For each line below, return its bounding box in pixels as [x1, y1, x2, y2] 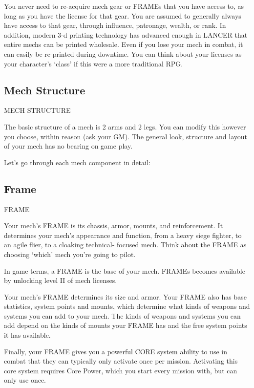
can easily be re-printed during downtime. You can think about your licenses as [4, 48, 242, 59]
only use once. [4, 375, 46, 385]
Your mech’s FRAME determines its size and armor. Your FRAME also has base [4, 291, 247, 302]
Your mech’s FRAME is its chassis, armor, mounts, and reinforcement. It [4, 220, 223, 231]
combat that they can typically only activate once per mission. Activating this [4, 356, 238, 366]
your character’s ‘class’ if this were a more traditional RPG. [4, 58, 183, 68]
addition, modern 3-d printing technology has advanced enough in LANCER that [4, 29, 248, 40]
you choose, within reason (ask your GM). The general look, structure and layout [4, 131, 248, 141]
